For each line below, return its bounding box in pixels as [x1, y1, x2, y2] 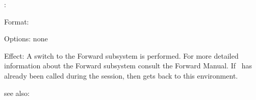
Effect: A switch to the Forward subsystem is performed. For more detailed [4, 50, 239, 61]
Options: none [4, 33, 48, 44]
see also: [4, 87, 30, 98]
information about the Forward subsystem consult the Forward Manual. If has [4, 60, 252, 71]
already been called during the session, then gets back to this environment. [4, 70, 238, 81]
